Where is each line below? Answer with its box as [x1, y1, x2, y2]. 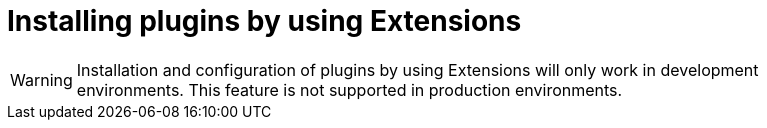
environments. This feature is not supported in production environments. [76, 79, 623, 100]
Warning [10, 69, 73, 90]
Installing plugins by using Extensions [7, 4, 522, 38]
